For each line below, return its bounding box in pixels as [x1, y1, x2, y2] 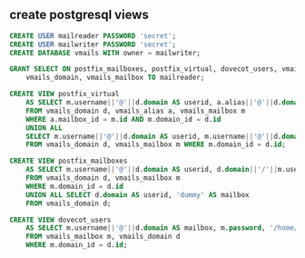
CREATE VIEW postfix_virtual [9, 90, 120, 99]
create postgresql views [9, 7, 150, 23]
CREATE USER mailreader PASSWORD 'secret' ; [9, 31, 177, 40]
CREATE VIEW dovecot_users [9, 215, 112, 224]
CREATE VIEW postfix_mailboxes [9, 156, 128, 166]
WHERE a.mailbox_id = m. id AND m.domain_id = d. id [25, 114, 221, 124]
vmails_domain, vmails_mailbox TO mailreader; [25, 73, 205, 83]
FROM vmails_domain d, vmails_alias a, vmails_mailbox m [25, 106, 246, 115]
